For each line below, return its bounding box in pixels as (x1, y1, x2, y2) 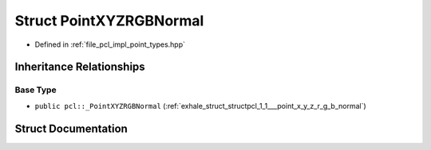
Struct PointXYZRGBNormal (14, 12, 204, 29)
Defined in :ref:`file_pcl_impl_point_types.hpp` (34, 40, 186, 49)
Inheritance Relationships (14, 60, 145, 74)
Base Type (14, 84, 57, 95)
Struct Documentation (14, 121, 128, 135)
